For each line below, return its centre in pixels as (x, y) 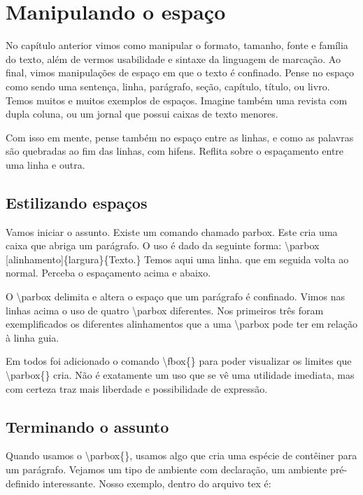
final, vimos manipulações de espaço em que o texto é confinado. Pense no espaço (180, 72)
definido (23, 483)
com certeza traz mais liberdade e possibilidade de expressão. (137, 388)
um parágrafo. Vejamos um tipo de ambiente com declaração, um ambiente (166, 469)
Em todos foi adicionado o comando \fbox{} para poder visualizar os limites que (179, 361)
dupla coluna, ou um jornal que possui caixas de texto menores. (142, 114)
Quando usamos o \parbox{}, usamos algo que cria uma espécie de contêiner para (181, 455)
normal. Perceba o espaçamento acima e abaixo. (108, 273)
